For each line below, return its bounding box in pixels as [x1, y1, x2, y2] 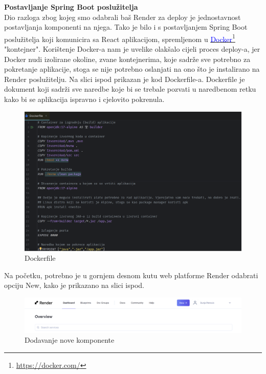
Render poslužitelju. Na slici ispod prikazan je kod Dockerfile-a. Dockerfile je [4, 73, 245, 84]
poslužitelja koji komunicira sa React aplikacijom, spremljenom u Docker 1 [4, 32, 235, 44]
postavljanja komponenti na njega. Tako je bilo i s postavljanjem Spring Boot [4, 22, 248, 32]
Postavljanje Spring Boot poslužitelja [4, 2, 138, 12]
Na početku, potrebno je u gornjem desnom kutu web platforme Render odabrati [4, 269, 258, 280]
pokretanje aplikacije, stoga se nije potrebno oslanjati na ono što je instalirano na [4, 64, 260, 74]
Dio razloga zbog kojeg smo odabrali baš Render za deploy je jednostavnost [4, 11, 241, 22]
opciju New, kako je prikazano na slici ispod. [4, 280, 144, 290]
